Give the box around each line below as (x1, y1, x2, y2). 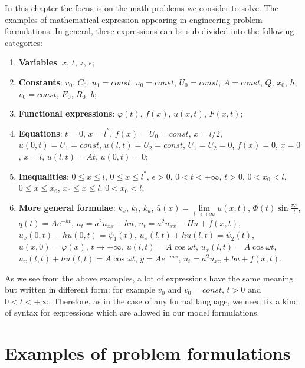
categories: (5, 36, 42, 48)
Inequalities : (18, 170, 69, 182)
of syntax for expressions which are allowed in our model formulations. (5, 306, 260, 319)
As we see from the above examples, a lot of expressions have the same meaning (5, 271, 294, 284)
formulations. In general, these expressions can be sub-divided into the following (5, 25, 294, 37)
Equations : (18, 127, 63, 139)
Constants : (18, 75, 63, 88)
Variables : (18, 56, 60, 68)
